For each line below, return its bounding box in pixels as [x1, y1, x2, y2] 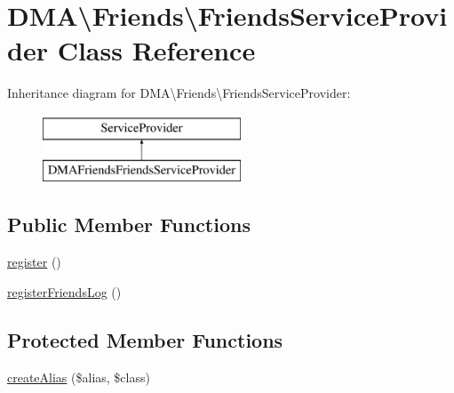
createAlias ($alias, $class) [7, 367, 150, 386]
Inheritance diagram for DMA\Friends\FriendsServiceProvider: [7, 84, 351, 102]
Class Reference [57, 32, 256, 68]
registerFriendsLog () [7, 282, 122, 301]
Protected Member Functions [7, 325, 283, 353]
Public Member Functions [7, 211, 251, 238]
